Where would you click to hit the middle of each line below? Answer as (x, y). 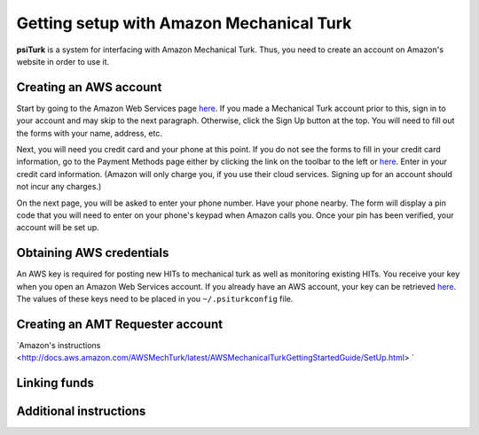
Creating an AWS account (89, 87)
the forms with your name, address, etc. (90, 133)
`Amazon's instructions (59, 345)
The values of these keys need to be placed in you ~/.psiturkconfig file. (155, 299)
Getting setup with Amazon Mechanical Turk (184, 23)
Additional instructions (81, 412)
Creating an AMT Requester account (120, 324)
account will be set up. (58, 228)
